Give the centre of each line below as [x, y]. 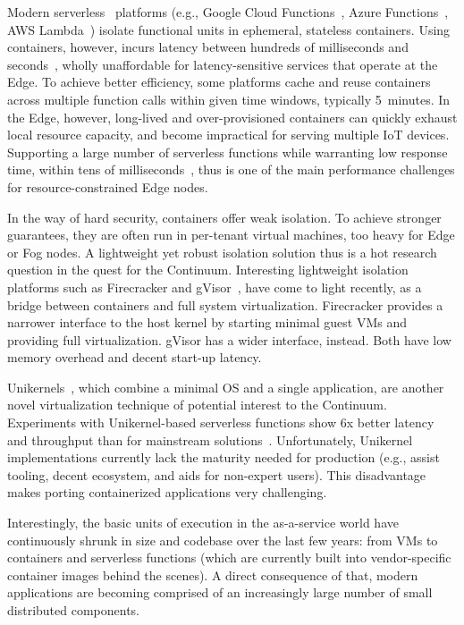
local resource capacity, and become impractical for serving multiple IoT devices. [228, 135]
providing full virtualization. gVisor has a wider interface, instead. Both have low [229, 339]
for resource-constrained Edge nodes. [108, 186]
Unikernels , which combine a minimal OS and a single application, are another [226, 387]
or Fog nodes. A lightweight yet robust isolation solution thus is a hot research [222, 252]
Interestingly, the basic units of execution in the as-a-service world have [203, 523]
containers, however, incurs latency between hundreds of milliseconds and [208, 47]
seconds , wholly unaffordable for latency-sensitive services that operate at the [223, 64]
